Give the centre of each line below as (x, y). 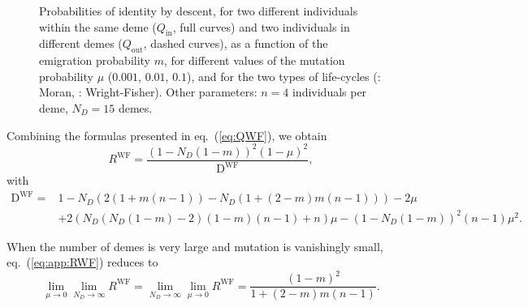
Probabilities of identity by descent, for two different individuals (199, 11)
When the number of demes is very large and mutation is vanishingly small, (195, 246)
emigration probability (95, 60)
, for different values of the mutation (254, 60)
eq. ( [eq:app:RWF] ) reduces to (82, 262)
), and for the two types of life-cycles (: (284, 76)
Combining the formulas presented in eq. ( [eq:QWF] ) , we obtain (167, 135)
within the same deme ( (98, 26)
